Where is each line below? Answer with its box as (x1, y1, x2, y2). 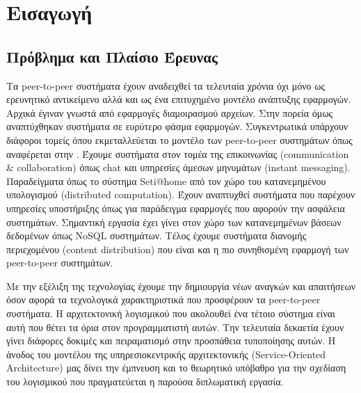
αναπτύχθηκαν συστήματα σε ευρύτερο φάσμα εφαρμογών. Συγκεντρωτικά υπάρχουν (6, 119, 348, 134)
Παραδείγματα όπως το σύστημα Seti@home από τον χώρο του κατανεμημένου (6, 173, 326, 188)
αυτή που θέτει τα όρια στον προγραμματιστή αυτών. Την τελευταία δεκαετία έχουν (6, 319, 344, 334)
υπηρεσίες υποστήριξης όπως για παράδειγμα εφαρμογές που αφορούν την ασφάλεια (6, 200, 345, 215)
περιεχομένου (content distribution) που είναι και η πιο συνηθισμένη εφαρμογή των (6, 241, 349, 256)
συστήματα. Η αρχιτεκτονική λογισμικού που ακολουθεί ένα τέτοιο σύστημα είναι (6, 306, 335, 321)
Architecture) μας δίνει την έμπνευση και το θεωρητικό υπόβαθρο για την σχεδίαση (6, 360, 346, 375)
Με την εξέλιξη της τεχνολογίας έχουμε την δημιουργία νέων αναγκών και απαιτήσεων (6, 278, 356, 293)
